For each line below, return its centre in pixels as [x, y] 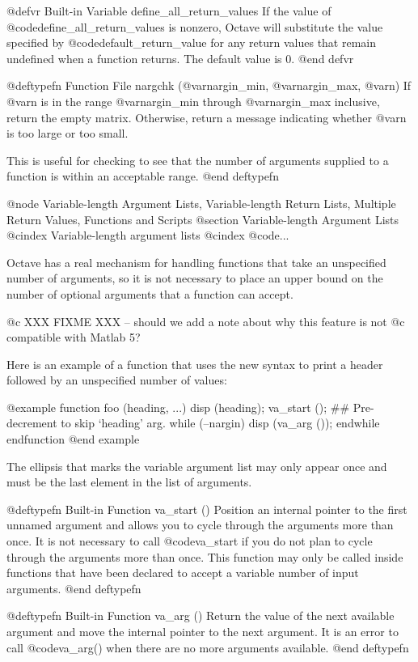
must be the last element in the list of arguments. [129, 482]
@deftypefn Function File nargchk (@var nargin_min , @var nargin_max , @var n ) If [209, 85]
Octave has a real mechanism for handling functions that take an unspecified [196, 262]
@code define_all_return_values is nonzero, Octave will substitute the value [195, 26]
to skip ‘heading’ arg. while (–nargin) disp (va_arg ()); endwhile [220, 423]
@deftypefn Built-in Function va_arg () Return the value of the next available [201, 615]
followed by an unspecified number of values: [117, 380]
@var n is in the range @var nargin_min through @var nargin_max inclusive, [193, 101]
